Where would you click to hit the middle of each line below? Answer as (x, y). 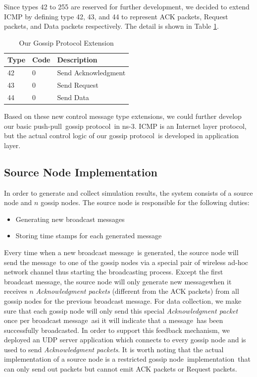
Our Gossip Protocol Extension (66, 42)
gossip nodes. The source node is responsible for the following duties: (145, 202)
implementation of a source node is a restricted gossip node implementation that (127, 359)
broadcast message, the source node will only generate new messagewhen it (118, 281)
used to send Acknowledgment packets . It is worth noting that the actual (114, 349)
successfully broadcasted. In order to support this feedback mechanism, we (117, 330)
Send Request (78, 85)
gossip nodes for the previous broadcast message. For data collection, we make (123, 300)
